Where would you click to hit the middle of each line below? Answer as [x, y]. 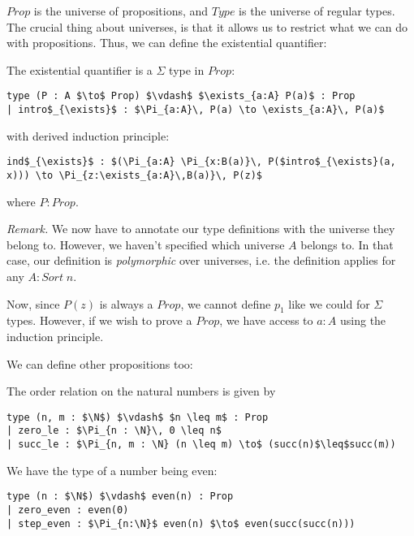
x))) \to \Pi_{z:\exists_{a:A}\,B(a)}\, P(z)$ [134, 175]
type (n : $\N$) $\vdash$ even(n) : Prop [120, 497]
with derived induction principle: [88, 135]
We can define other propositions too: [100, 363]
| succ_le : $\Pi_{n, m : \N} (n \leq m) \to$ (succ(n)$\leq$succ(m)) [201, 445]
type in [187, 69]
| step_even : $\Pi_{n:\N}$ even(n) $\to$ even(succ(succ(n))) [181, 523]
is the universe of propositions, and [121, 11]
